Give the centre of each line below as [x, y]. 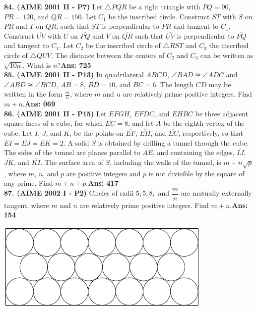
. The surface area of [72, 162]
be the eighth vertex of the [204, 123]
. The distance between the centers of [108, 55]
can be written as [227, 55]
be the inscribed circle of [123, 45]
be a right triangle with [165, 6]
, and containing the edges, [193, 152]
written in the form [33, 94]
